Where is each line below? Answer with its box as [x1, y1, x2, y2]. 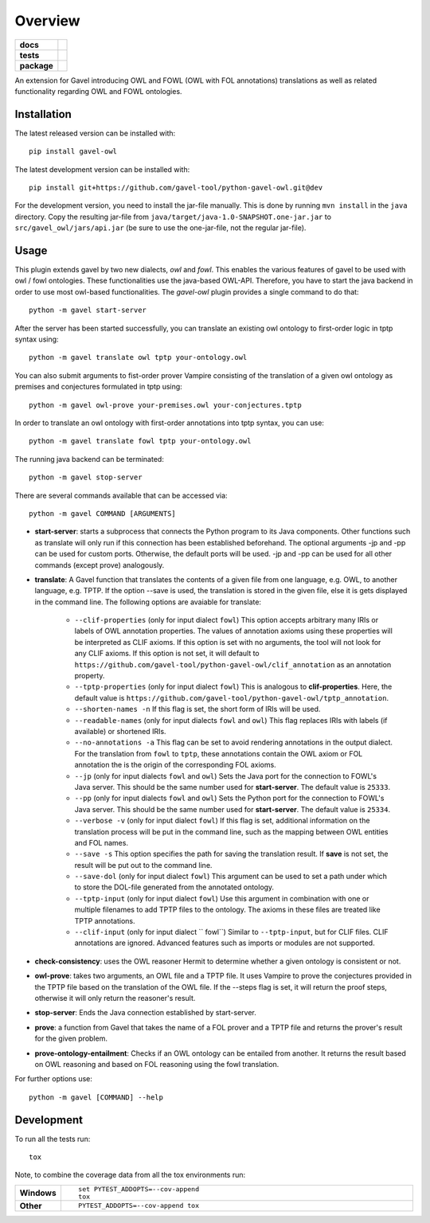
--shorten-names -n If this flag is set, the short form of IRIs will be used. [74, 705, 321, 714]
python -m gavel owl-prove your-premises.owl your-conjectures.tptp [29, 401, 302, 409]
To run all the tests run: [14, 1134, 91, 1143]
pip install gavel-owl [29, 147, 118, 156]
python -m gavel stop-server [29, 473, 143, 482]
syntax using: [14, 334, 59, 344]
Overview [14, 12, 80, 29]
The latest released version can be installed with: [14, 128, 176, 138]
